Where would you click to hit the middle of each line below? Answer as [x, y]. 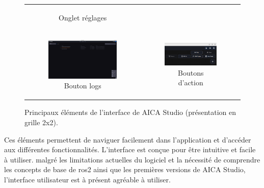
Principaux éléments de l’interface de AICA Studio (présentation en [130, 112]
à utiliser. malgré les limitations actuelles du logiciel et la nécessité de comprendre [132, 159]
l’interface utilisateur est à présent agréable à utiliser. [87, 179]
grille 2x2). [41, 122]
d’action [191, 83]
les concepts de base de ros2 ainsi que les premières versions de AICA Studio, [125, 169]
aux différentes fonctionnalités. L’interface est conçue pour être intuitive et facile [130, 149]
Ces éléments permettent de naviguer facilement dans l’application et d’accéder [128, 139]
